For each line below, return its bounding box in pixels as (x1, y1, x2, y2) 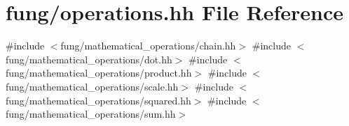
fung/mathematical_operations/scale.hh (6, 79, 179, 93)
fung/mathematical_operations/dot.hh (6, 52, 172, 66)
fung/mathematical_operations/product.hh (6, 65, 192, 80)
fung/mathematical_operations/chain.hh (60, 38, 236, 53)
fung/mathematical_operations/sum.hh (6, 107, 176, 121)
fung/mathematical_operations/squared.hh (6, 93, 191, 107)
